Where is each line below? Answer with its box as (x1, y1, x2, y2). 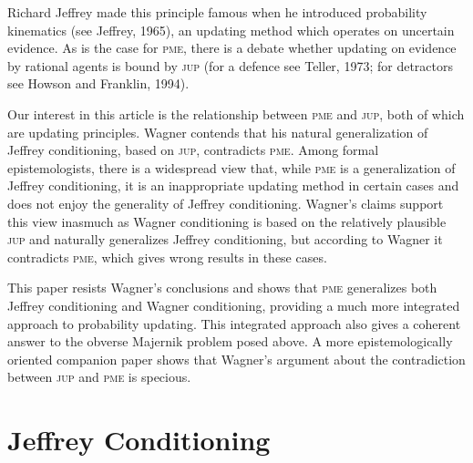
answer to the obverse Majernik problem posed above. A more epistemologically (7, 332, 453, 351)
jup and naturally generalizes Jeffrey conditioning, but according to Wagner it (7, 230, 443, 249)
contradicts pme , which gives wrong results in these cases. (7, 247, 327, 266)
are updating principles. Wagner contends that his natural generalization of (7, 122, 428, 141)
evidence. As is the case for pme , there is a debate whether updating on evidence (7, 38, 457, 57)
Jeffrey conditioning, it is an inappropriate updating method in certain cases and (7, 176, 459, 195)
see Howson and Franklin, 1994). (7, 74, 190, 93)
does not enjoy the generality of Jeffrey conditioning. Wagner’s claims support (7, 193, 444, 212)
